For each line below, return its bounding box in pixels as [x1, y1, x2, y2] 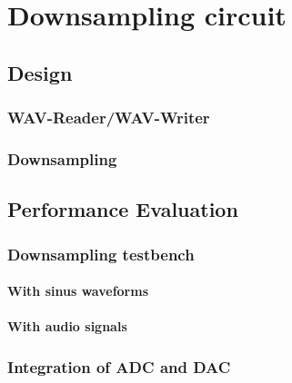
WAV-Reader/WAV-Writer [7, 106, 210, 129]
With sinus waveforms [7, 281, 149, 300]
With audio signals [7, 317, 127, 336]
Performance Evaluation [7, 195, 238, 223]
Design [7, 58, 73, 86]
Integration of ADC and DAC [7, 355, 231, 378]
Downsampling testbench [7, 242, 195, 265]
